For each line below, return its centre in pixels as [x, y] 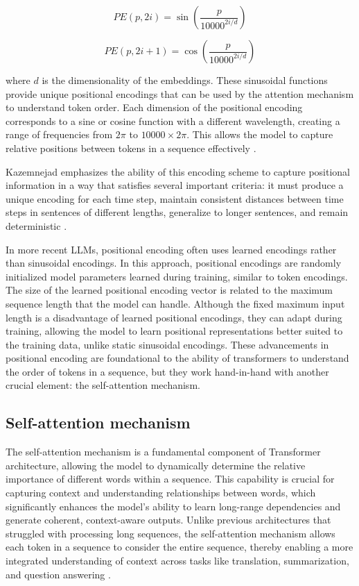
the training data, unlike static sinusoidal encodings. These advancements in [167, 344]
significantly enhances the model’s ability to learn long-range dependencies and [173, 506]
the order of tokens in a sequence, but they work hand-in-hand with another [167, 371]
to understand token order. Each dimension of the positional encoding [154, 107]
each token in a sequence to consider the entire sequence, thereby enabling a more [179, 547]
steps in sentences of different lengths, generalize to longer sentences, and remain [177, 212]
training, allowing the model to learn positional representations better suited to [174, 331]
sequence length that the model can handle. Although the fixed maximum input [175, 303]
